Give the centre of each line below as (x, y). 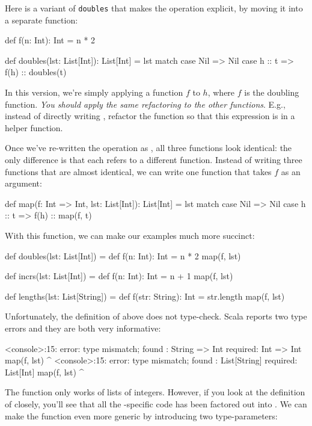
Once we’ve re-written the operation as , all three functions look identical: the (148, 148)
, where (221, 92)
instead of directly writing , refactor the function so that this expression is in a (150, 116)
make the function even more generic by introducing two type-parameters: (141, 415)
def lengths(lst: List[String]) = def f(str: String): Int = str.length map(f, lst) (145, 296)
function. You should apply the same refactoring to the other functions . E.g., (145, 104)
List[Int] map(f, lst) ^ (44, 372)
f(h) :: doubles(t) (36, 72)
